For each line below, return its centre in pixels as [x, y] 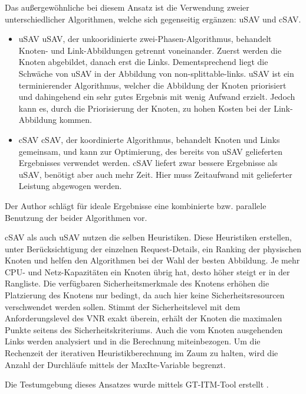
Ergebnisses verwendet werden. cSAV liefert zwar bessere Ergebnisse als [148, 163]
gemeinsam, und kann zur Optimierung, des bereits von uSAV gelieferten [151, 151]
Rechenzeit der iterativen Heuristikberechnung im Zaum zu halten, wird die [142, 353]
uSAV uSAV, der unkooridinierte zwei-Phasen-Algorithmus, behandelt [145, 39]
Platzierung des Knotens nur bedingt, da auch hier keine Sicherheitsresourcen [145, 295]
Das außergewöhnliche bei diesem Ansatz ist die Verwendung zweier [127, 7]
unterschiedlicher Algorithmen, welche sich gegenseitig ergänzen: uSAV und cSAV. [153, 19]
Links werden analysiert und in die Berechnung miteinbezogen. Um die [133, 341]
